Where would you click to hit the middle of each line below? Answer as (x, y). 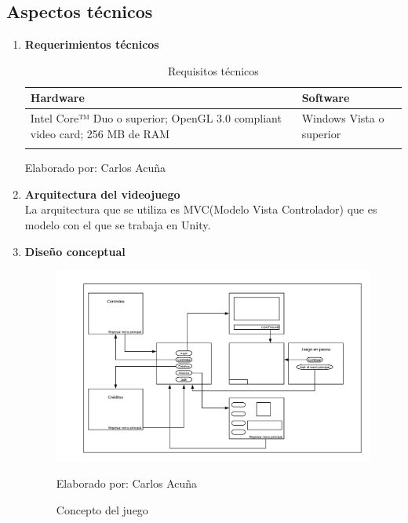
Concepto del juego (102, 509)
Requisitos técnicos (213, 70)
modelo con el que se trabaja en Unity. (118, 224)
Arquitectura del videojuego (102, 194)
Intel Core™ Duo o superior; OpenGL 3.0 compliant (156, 118)
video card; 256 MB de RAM (100, 133)
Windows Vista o (343, 118)
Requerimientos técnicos (92, 44)
